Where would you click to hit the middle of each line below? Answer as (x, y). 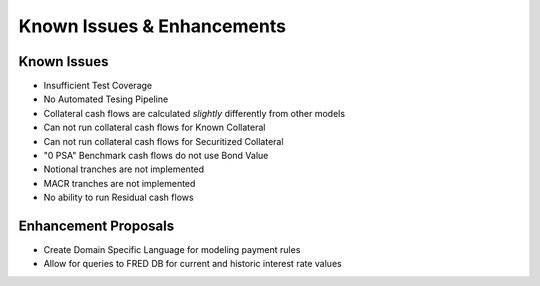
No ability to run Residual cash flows (118, 197)
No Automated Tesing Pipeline (106, 99)
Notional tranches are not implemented (124, 169)
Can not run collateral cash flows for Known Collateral (154, 127)
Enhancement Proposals (96, 226)
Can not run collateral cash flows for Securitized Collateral (163, 141)
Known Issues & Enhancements (152, 26)
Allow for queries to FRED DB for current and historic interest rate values (192, 264)
